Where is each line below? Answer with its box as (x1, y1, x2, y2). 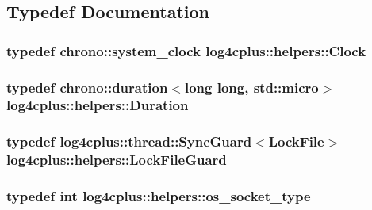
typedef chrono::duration (6, 77, 168, 97)
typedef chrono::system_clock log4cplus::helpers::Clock (6, 40, 366, 60)
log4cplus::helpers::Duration (6, 95, 189, 115)
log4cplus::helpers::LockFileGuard (6, 150, 227, 170)
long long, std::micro (184, 77, 319, 97)
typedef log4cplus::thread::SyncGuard (6, 132, 252, 151)
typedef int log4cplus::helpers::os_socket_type (6, 186, 311, 206)
